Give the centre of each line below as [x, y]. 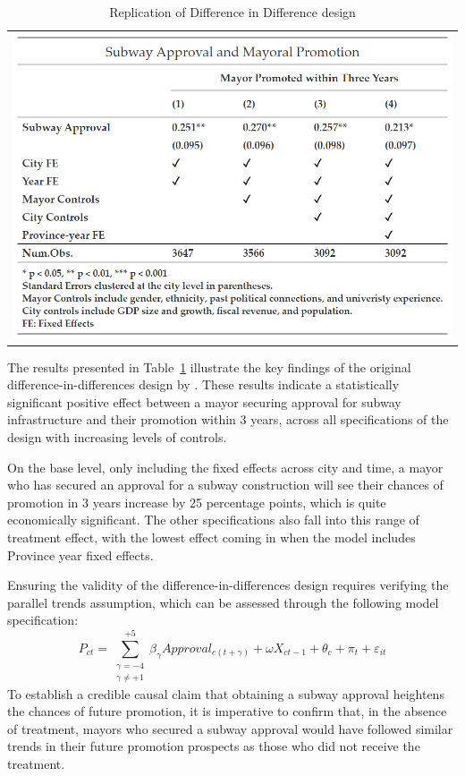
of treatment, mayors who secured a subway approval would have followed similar [230, 728]
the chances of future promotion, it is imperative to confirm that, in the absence [227, 711]
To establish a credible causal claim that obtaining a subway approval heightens [226, 693]
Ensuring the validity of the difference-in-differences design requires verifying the [228, 585]
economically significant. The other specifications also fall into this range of [213, 520]
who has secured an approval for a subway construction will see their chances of [225, 485]
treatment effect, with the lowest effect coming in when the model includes [211, 537]
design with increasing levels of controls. [117, 437]
